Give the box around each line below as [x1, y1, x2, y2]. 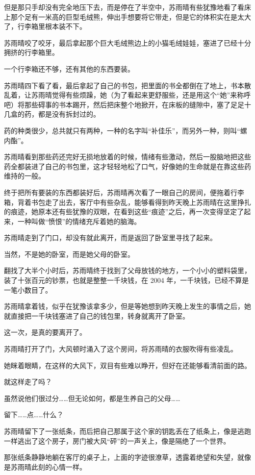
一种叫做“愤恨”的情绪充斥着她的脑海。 [17, 216, 141, 226]
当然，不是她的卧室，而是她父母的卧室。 [4, 249, 134, 259]
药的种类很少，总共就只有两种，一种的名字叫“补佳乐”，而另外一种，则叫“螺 [4, 125, 247, 135]
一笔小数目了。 [4, 284, 52, 295]
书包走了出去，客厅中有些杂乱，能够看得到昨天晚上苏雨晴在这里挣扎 [31, 197, 251, 207]
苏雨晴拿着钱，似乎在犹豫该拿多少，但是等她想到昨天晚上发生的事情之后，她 [4, 301, 251, 311]
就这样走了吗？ [4, 376, 52, 387]
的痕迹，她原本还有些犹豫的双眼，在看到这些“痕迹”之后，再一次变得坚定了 [4, 206, 244, 217]
